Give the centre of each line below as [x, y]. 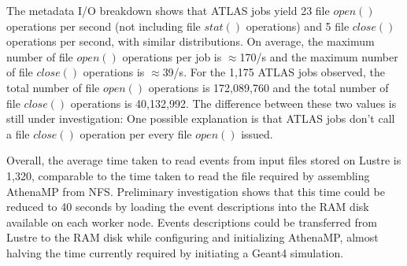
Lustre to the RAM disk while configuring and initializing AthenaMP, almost [192, 237]
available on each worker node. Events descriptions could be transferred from [192, 222]
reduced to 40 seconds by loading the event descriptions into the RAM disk [188, 207]
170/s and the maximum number [319, 56]
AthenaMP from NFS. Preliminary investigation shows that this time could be [196, 191]
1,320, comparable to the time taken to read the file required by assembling [188, 175]
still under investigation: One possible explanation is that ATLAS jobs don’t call [201, 118]
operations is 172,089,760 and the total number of [268, 87]
